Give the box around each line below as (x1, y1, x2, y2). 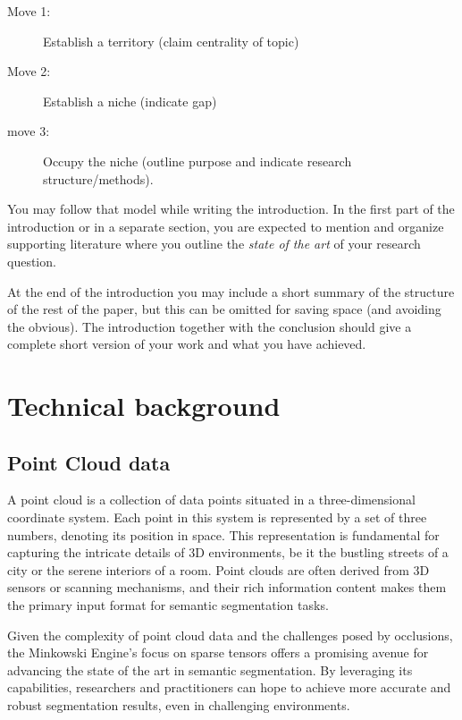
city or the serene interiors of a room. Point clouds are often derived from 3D (7, 560, 430, 579)
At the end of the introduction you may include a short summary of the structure (7, 282, 455, 301)
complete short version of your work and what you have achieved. (7, 335, 366, 353)
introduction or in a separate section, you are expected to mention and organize (7, 216, 444, 235)
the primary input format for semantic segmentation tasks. (7, 596, 329, 614)
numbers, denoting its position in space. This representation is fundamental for (7, 525, 440, 544)
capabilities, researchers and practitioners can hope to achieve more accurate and (7, 678, 451, 697)
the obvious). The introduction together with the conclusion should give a (7, 317, 412, 335)
